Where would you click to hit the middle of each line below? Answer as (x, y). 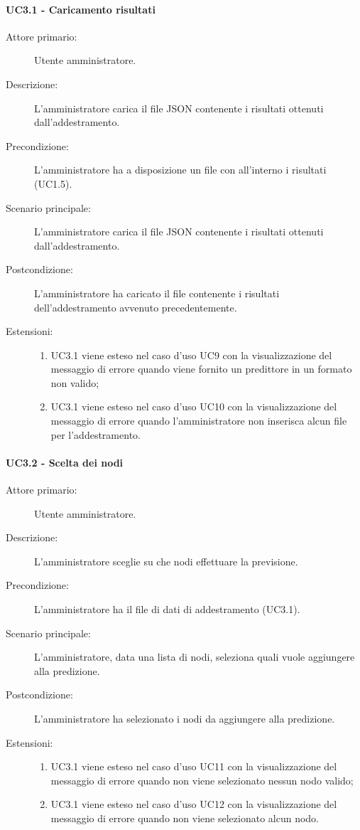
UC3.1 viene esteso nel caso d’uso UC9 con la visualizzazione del (191, 355)
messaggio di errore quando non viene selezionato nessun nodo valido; (202, 780)
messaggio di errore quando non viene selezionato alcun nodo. (185, 818)
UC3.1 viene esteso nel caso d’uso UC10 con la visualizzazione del (194, 406)
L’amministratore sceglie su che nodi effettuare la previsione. (166, 561)
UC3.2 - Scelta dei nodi (65, 462)
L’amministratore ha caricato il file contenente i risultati (157, 293)
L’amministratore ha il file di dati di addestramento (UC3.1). (167, 609)
